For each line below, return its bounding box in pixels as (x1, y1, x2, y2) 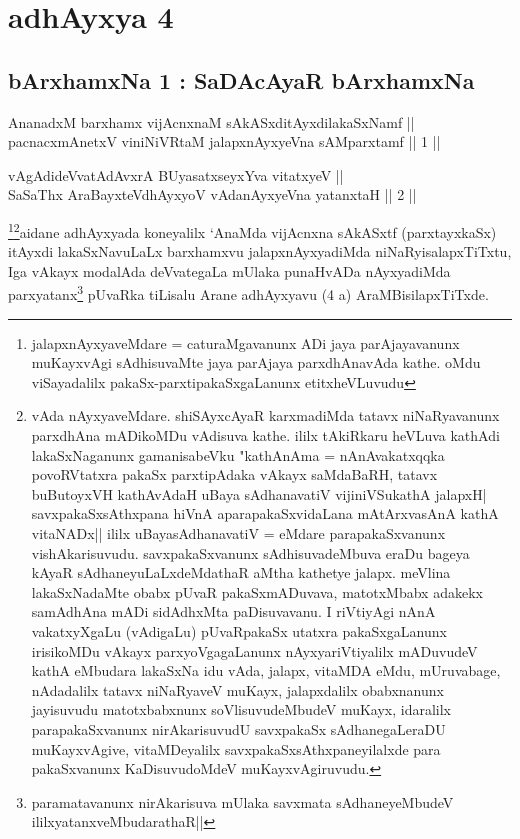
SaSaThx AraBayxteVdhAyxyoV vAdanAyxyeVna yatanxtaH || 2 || (8, 184, 417, 205)
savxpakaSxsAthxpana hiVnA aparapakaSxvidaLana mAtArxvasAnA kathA (31, 503, 499, 524)
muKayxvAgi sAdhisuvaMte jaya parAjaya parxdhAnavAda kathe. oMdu (31, 352, 481, 373)
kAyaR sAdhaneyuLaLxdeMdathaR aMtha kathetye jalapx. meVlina (31, 562, 451, 583)
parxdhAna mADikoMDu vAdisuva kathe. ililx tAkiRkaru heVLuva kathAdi (31, 425, 500, 446)
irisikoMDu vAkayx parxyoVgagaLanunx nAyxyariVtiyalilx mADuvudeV (31, 640, 478, 661)
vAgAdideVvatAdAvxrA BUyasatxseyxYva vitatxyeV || (8, 164, 344, 185)
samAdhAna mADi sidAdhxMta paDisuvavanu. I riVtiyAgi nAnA (31, 601, 436, 622)
